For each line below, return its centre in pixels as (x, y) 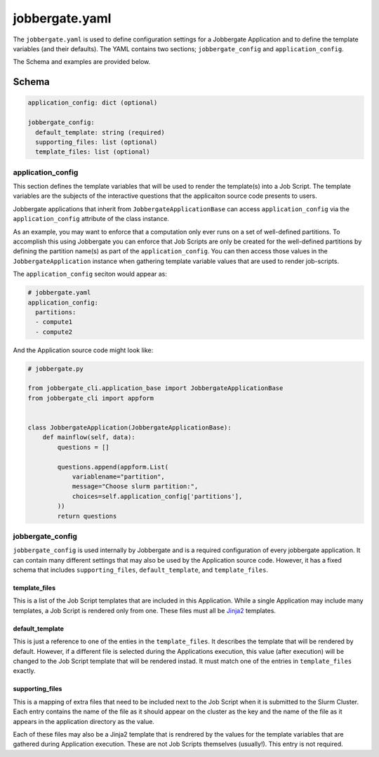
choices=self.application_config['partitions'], (157, 496)
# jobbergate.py (56, 369)
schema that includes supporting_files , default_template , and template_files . (140, 570)
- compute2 (54, 332)
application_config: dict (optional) (93, 103)
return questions (87, 516)
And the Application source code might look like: (83, 350)
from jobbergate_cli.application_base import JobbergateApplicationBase (155, 388)
